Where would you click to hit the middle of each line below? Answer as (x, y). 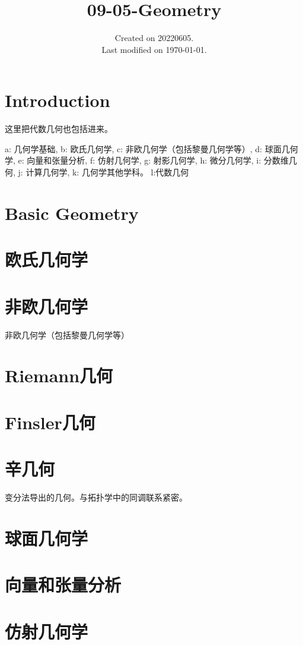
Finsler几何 (50, 422)
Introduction (58, 100)
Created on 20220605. (154, 38)
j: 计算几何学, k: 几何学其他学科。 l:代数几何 (103, 172)
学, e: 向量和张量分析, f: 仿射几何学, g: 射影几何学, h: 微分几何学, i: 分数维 (147, 160)
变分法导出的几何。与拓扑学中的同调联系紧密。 (96, 497)
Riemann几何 (59, 375)
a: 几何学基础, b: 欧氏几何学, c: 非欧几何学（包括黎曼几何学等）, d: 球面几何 (151, 148)
